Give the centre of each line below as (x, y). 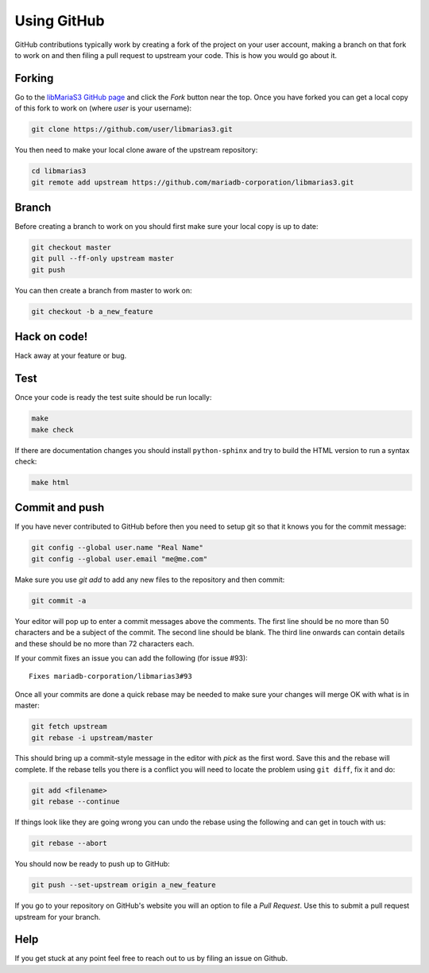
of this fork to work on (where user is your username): (103, 108)
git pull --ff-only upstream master (103, 259)
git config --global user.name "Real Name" (118, 548)
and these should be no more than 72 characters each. (104, 643)
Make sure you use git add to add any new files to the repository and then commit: (150, 580)
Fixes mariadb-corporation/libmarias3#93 (110, 676)
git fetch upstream (69, 727)
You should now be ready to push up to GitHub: (92, 864)
